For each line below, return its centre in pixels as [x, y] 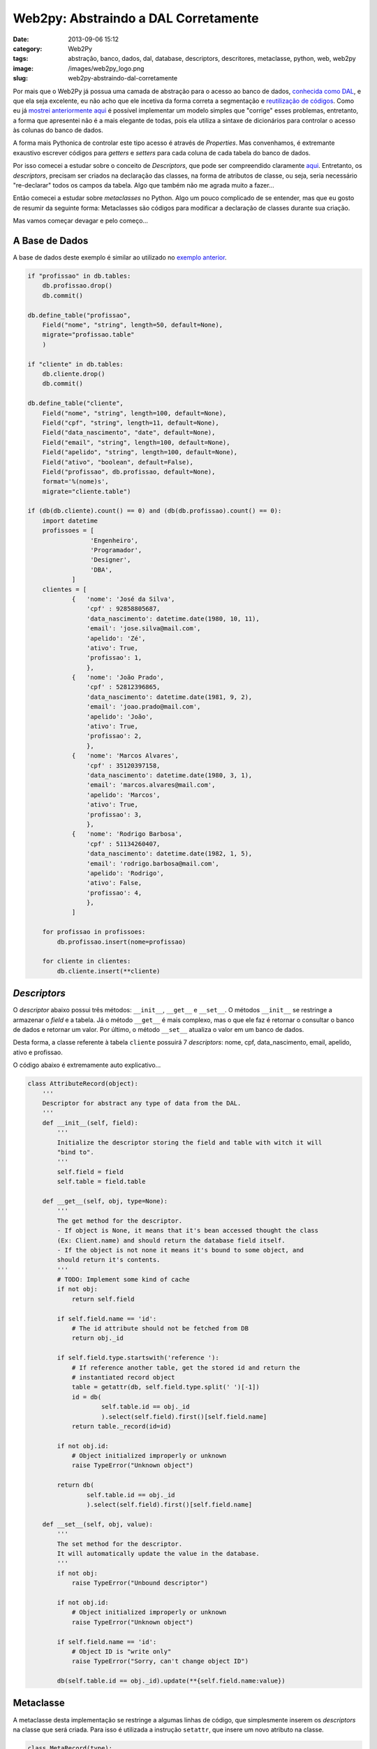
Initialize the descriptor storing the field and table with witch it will [190, 1142]
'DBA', [101, 569]
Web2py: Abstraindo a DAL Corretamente [136, 18]
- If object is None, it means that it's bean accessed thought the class [188, 1231]
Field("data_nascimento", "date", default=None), [129, 433]
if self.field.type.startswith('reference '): [138, 1358]
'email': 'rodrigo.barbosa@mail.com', [153, 863]
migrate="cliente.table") [87, 491]
